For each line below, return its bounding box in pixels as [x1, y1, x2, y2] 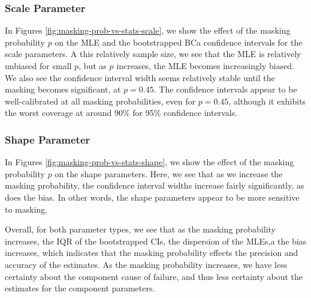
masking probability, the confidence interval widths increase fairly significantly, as [5, 179, 304, 192]
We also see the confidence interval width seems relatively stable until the [5, 71, 275, 84]
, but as [78, 59, 107, 71]
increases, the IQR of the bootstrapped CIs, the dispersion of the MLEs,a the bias [5, 234, 307, 247]
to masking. [5, 202, 48, 215]
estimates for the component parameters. [5, 282, 155, 294]
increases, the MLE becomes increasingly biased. [116, 59, 295, 71]
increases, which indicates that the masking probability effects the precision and [5, 246, 298, 259]
